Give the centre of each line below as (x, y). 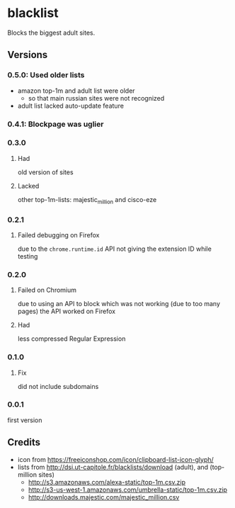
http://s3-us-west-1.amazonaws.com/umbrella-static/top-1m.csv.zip (128, 490)
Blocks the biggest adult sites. (51, 33)
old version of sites (45, 172)
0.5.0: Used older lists (46, 75)
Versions (28, 55)
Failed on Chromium (47, 290)
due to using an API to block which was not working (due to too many (119, 304)
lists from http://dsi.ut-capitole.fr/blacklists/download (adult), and (113, 467)
